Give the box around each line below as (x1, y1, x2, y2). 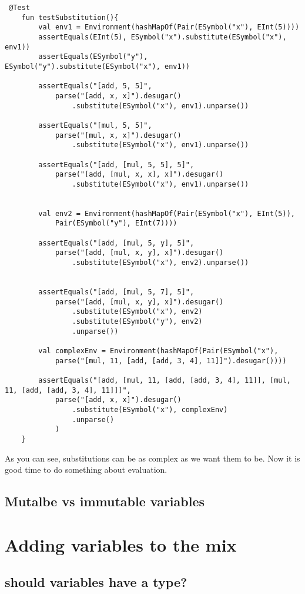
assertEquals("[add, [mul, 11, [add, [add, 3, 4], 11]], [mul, (38, 376, 291, 384)
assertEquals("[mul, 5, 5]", (38, 121, 152, 130)
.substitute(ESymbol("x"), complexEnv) (72, 405, 228, 414)
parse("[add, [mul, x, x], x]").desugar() (55, 170, 224, 179)
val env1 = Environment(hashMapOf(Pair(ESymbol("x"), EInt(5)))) (38, 23, 300, 32)
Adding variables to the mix (5, 532, 237, 556)
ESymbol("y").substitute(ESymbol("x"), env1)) (5, 62, 190, 71)
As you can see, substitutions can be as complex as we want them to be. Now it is (5, 452, 300, 464)
